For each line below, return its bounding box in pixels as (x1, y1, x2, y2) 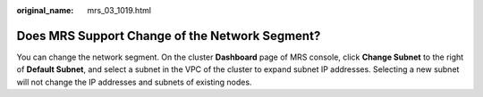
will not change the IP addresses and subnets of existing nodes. (16, 77, 252, 87)
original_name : (16, 5, 74, 15)
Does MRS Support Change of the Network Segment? (16, 28, 321, 44)
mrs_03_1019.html (87, 5, 152, 15)
